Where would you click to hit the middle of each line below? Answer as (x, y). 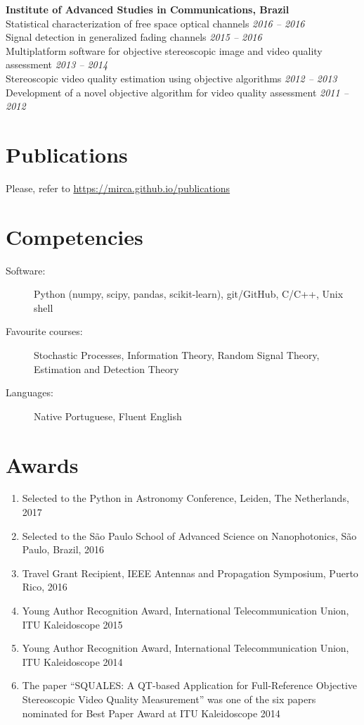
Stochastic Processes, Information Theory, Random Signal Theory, (177, 354)
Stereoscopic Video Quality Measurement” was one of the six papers (169, 699)
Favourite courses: (44, 331)
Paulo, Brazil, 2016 (63, 549)
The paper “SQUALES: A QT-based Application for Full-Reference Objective (190, 685)
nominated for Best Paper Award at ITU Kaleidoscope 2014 (151, 713)
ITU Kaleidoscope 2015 (72, 624)
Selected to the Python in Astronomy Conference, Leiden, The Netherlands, (186, 498)
